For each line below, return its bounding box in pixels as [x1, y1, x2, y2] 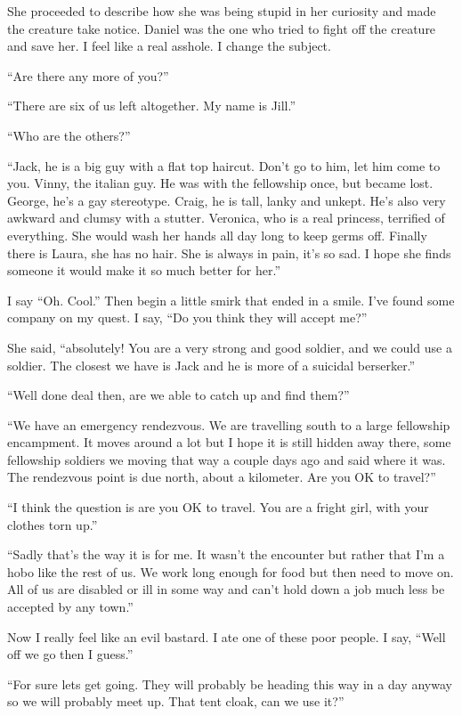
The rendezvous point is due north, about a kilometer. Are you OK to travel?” [7, 468, 436, 486]
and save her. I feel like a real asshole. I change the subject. [7, 37, 331, 55]
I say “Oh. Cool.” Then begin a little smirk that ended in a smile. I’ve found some [7, 290, 455, 309]
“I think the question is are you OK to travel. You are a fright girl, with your [7, 498, 429, 517]
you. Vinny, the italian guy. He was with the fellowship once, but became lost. [7, 174, 434, 192]
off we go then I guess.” [7, 645, 134, 663]
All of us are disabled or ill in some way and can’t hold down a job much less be [7, 580, 445, 598]
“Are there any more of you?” [7, 66, 169, 85]
